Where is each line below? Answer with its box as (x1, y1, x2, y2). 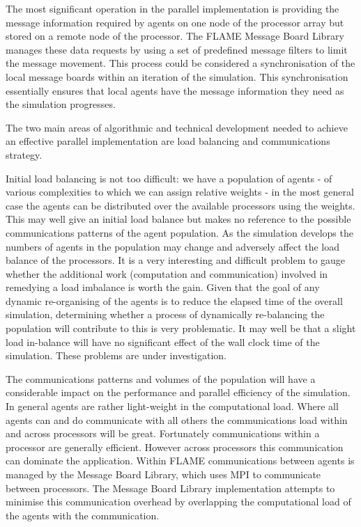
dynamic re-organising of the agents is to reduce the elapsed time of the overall (6, 293, 343, 308)
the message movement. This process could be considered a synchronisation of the (6, 56, 355, 70)
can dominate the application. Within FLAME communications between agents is (6, 453, 355, 468)
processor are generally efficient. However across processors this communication (6, 439, 344, 454)
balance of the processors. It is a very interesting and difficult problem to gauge (6, 253, 346, 267)
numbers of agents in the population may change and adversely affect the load (6, 239, 340, 253)
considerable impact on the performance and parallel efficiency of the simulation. (6, 385, 351, 400)
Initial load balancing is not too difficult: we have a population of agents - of (6, 171, 332, 185)
